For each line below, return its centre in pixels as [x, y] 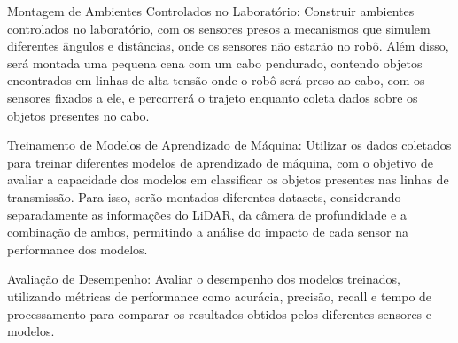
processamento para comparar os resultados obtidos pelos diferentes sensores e [220, 313]
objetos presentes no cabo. [78, 115]
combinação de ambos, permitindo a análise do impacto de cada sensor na [208, 232]
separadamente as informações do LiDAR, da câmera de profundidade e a [207, 214]
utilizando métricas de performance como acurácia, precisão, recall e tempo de [220, 296]
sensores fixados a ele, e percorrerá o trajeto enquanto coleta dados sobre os [213, 97]
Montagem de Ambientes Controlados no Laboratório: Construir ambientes [211, 11]
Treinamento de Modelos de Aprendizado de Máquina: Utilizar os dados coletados [229, 145]
